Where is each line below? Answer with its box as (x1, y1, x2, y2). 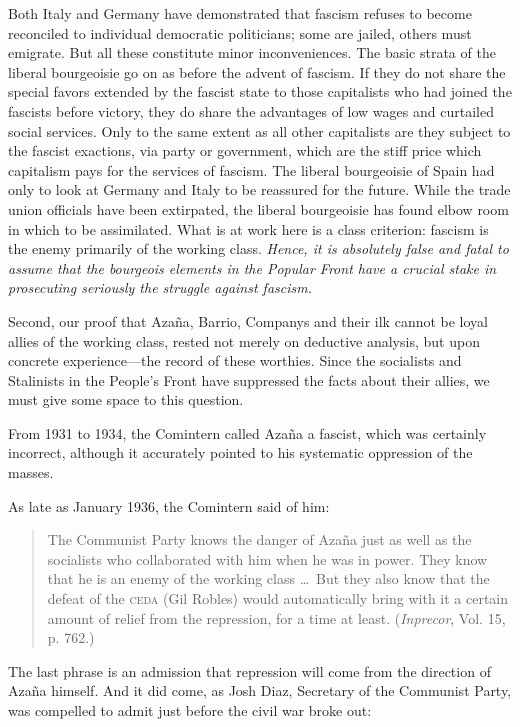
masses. (8, 462, 54, 483)
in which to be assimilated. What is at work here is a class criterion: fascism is (8, 218, 489, 239)
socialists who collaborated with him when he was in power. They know (47, 548, 488, 569)
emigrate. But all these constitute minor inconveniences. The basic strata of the (8, 42, 496, 63)
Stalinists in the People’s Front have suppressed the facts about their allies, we (8, 369, 490, 390)
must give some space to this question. (8, 389, 244, 410)
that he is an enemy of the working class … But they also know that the (47, 568, 490, 589)
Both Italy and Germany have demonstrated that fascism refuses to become (8, 3, 472, 23)
